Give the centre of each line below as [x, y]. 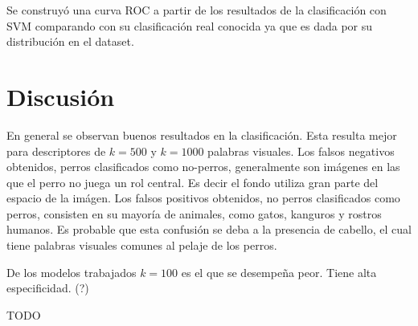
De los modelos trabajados [72, 272]
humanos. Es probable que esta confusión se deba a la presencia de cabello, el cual [209, 229]
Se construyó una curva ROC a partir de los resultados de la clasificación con [197, 10]
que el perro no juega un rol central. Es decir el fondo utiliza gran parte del [193, 182]
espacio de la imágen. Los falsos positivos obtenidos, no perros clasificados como [203, 198]
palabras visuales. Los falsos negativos [301, 151]
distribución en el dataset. [70, 41]
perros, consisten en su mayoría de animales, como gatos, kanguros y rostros [194, 213]
